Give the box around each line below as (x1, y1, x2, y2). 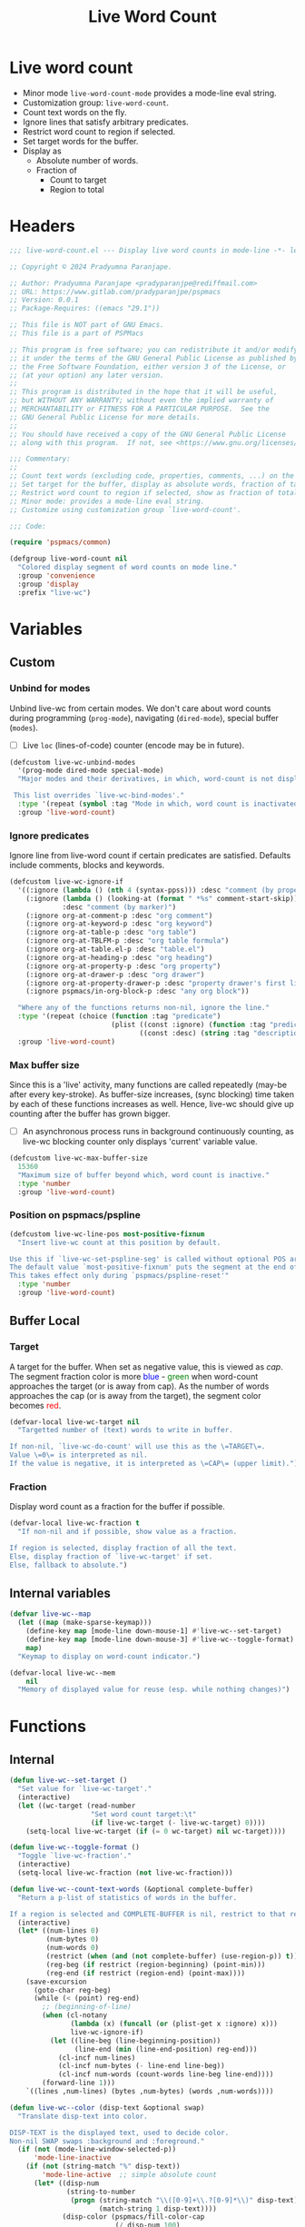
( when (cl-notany (42, 2011, 107, 2020)
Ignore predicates (9, 829, 90, 842)
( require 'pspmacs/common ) (9, 538, 112, 547)
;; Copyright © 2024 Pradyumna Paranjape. (9, 262, 172, 272)
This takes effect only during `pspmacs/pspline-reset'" (9, 1272, 230, 1281)
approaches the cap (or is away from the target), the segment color (9, 1390, 261, 1401)
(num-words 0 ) (45, 1944, 100, 1953)
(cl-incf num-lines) (57, 2053, 136, 2063)
